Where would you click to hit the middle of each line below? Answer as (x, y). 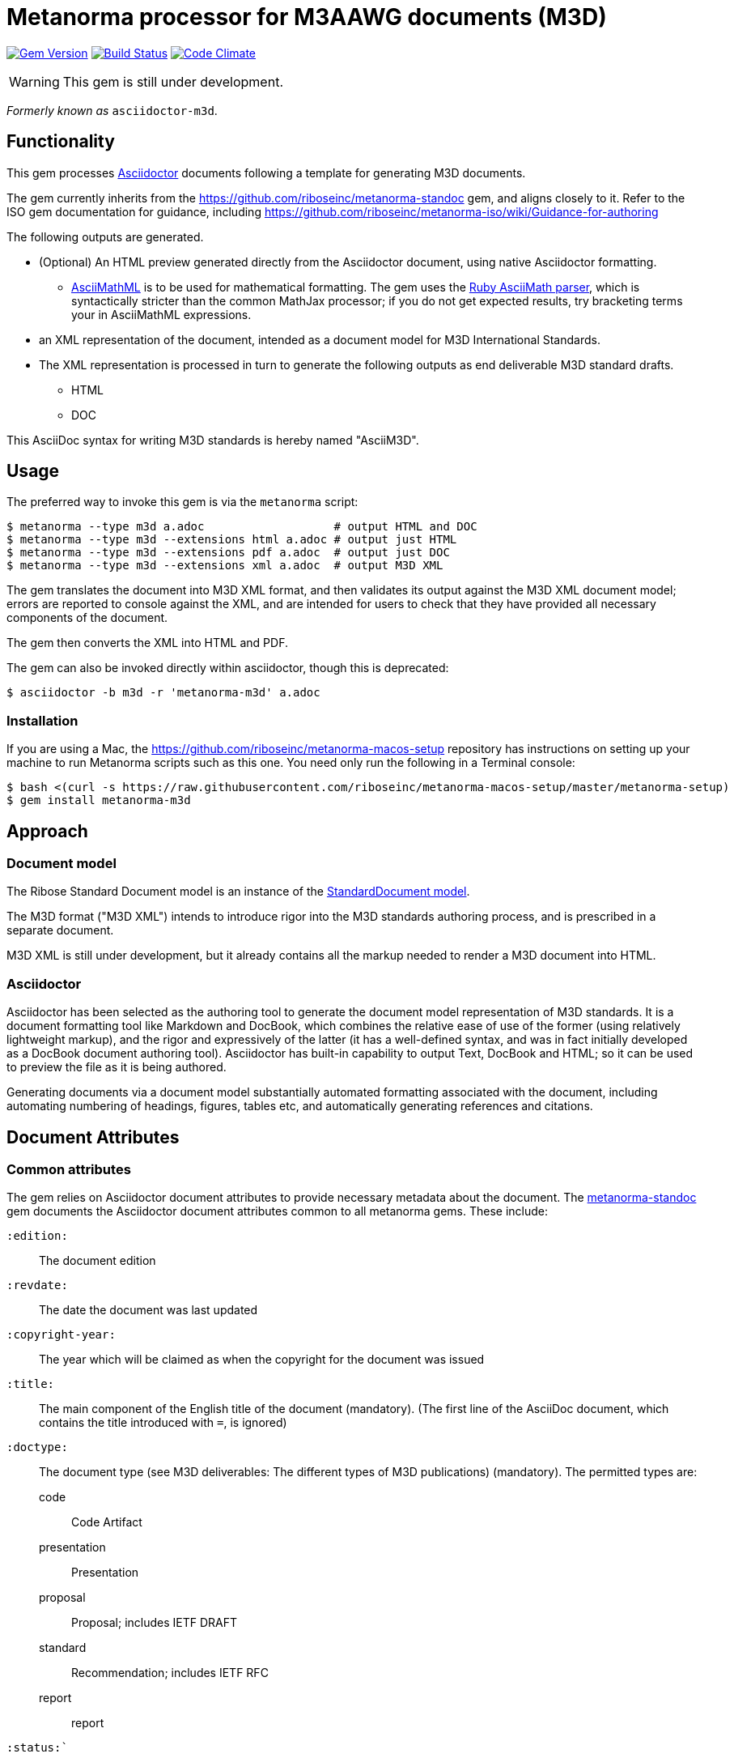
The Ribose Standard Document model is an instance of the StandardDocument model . (238, 892)
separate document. (60, 930)
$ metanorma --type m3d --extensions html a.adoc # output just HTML (232, 540)
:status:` (37, 1748)
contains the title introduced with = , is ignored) (163, 1423)
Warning (34, 81)
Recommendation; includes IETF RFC (170, 1673)
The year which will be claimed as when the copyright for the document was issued (262, 1360)
